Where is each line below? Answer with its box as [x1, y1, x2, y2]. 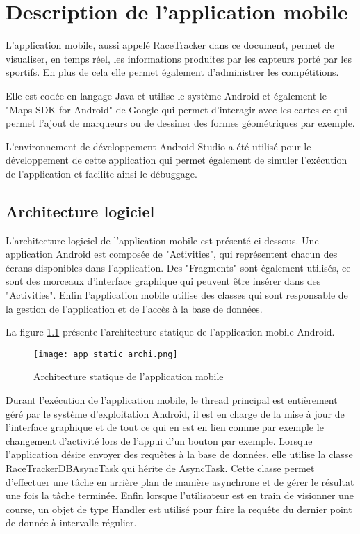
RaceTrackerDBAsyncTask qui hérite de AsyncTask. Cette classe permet [6, 461, 315, 476]
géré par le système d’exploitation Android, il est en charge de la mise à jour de [6, 406, 345, 421]
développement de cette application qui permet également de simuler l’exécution [6, 152, 347, 167]
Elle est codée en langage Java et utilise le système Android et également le [6, 88, 327, 102]
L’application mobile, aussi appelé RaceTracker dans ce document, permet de [6, 38, 334, 52]
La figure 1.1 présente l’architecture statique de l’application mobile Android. [6, 324, 335, 339]
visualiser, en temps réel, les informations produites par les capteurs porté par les [6, 51, 352, 65]
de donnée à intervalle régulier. [6, 515, 137, 530]
